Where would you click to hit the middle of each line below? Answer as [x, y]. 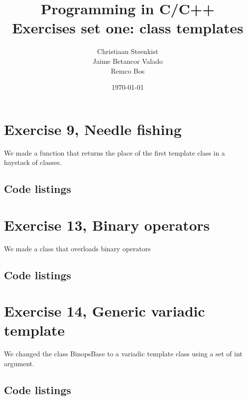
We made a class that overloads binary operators [77, 248]
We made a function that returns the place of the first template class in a [114, 152]
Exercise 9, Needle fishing [93, 129]
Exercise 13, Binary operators [107, 225]
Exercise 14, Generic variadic [105, 311]
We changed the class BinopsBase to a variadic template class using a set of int [123, 354]
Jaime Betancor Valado [128, 61]
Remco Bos [128, 70]
